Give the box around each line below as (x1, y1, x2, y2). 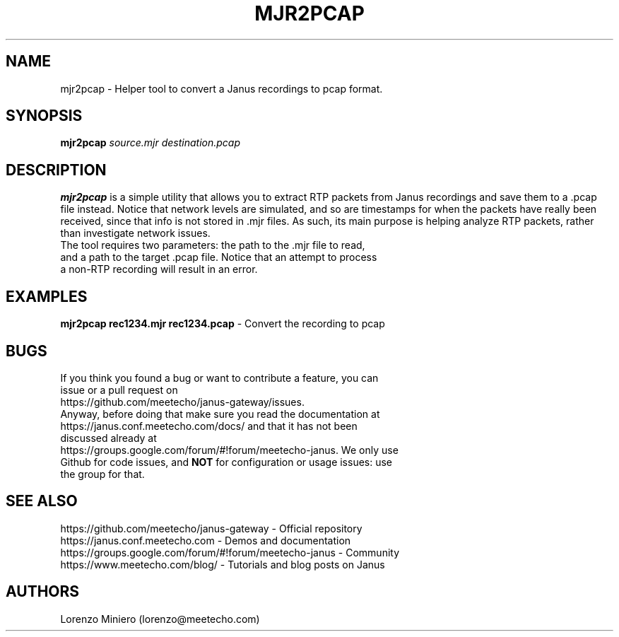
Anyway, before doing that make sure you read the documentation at (60, 407, 380, 420)
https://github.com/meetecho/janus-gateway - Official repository (60, 522, 362, 534)
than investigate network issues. (60, 227, 211, 240)
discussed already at (60, 431, 157, 444)
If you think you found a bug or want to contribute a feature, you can (60, 371, 379, 384)
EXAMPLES (6, 287, 88, 305)
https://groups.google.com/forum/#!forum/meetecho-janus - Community (60, 546, 400, 559)
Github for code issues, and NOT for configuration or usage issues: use (60, 455, 393, 468)
